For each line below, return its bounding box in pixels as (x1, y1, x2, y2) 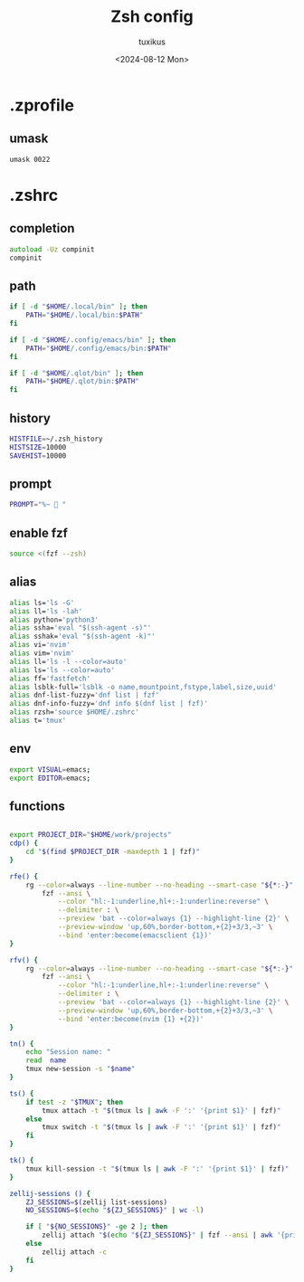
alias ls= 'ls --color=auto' (9, 665, 116, 675)
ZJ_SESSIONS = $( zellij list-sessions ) (25, 1197, 168, 1207)
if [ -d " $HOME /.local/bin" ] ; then (9, 302, 147, 311)
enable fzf (9, 525, 68, 540)
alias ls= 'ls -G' (9, 598, 75, 607)
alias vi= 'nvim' (9, 641, 71, 650)
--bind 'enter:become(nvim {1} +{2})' (57, 1014, 204, 1023)
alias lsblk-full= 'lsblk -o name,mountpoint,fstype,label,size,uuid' (9, 682, 278, 691)
